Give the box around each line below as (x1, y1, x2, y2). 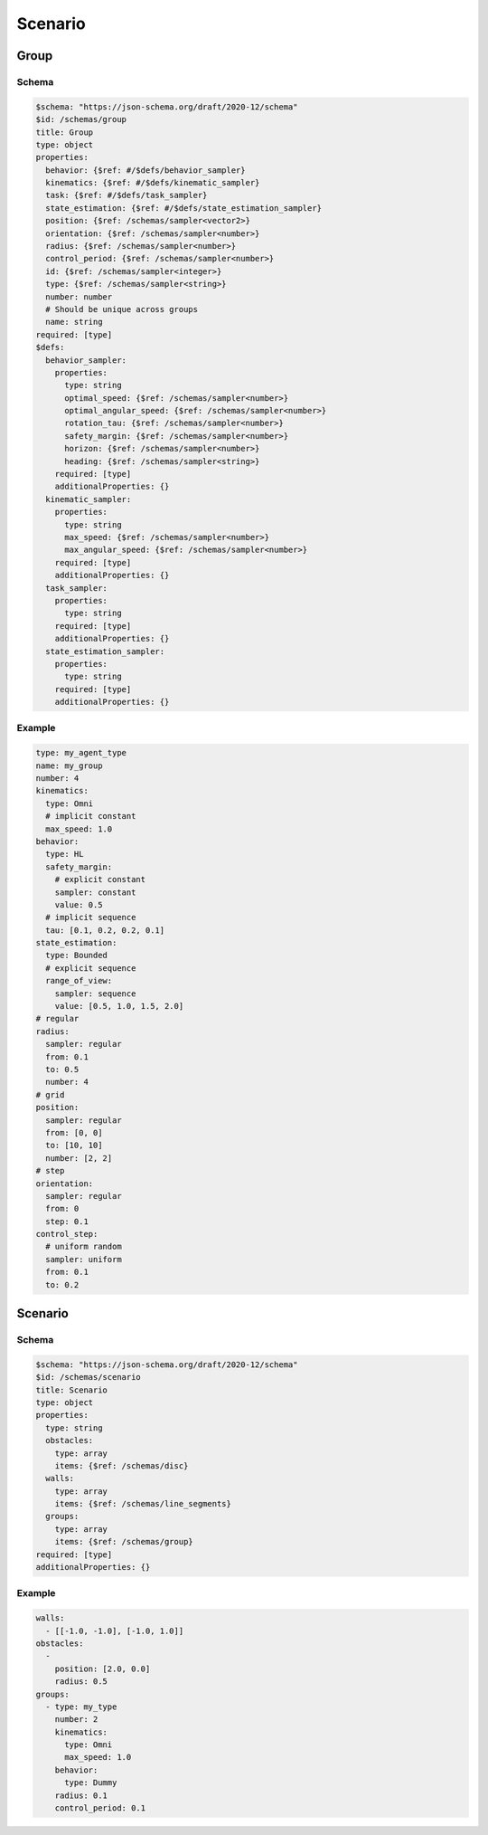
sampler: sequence (54, 988, 136, 999)
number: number (45, 291, 113, 302)
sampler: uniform (45, 1254, 122, 1264)
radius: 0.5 (54, 1677, 108, 1687)
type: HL (45, 849, 84, 860)
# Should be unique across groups (45, 304, 199, 314)
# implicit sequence (45, 912, 136, 923)
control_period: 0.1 (54, 1803, 146, 1813)
